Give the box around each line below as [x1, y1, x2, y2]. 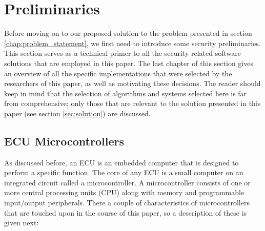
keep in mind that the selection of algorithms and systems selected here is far [4, 88, 247, 98]
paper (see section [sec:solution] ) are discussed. [4, 108, 151, 118]
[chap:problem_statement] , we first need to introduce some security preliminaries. [4, 37, 261, 48]
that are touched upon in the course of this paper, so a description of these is [4, 207, 247, 218]
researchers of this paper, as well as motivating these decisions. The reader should [4, 78, 261, 89]
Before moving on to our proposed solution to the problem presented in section [4, 28, 252, 38]
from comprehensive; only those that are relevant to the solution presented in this [4, 98, 261, 109]
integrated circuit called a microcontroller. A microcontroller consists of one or [4, 177, 251, 187]
